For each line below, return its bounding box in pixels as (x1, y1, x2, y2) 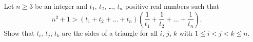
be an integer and (35, 1, 88, 11)
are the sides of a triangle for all (62, 27, 158, 38)
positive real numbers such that (125, 1, 219, 11)
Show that (4, 27, 35, 38)
